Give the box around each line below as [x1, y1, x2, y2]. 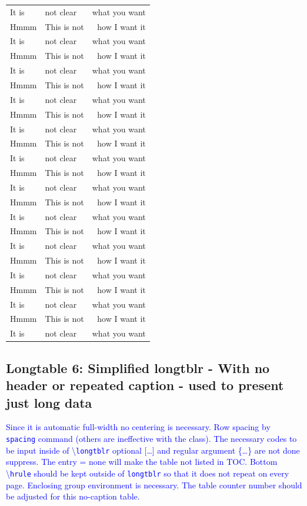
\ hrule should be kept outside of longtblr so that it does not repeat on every [6, 467, 289, 479]
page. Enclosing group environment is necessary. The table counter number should [6, 478, 302, 491]
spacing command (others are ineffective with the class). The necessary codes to [6, 432, 297, 444]
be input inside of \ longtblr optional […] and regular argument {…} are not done [6, 444, 300, 456]
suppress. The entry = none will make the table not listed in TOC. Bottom [6, 455, 278, 468]
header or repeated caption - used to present [6, 376, 284, 394]
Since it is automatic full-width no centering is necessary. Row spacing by [6, 421, 271, 433]
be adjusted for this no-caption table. [6, 490, 140, 502]
